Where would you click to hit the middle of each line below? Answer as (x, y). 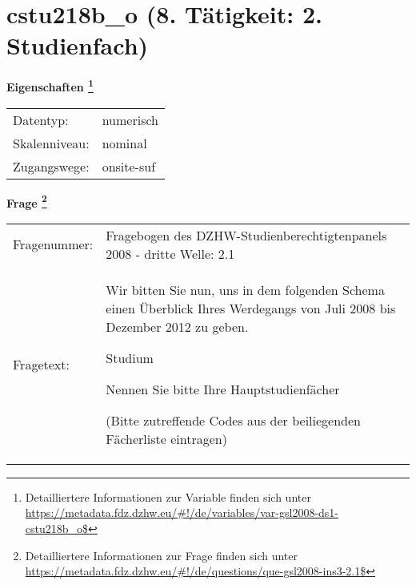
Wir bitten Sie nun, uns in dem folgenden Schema (245, 289)
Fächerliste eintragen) (166, 438)
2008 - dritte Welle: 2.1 (170, 253)
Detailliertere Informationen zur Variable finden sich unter (168, 496)
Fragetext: (41, 364)
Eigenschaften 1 (50, 85)
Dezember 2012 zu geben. (177, 326)
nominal (124, 143)
